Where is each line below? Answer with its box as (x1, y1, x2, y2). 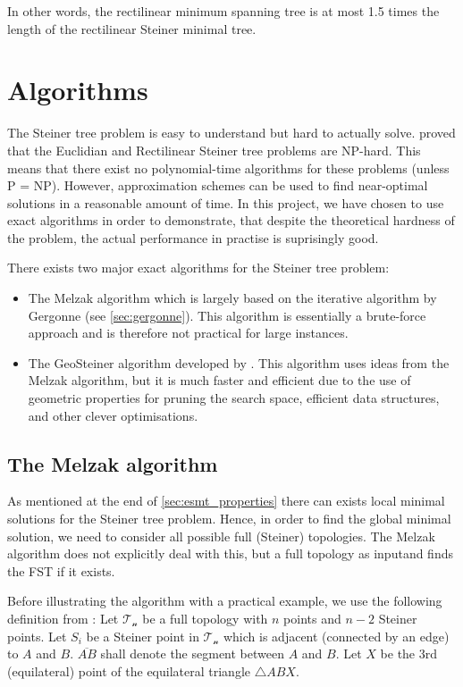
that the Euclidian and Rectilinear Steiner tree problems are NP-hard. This (7, 140, 421, 159)
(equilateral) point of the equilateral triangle (7, 661, 250, 680)
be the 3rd (380, 644, 438, 663)
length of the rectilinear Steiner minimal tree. (7, 19, 257, 38)
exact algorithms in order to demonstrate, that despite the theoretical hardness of (7, 211, 455, 230)
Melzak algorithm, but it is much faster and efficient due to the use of (28, 371, 411, 390)
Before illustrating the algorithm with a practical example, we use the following (7, 591, 442, 610)
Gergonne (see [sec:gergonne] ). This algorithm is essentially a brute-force (28, 306, 426, 324)
